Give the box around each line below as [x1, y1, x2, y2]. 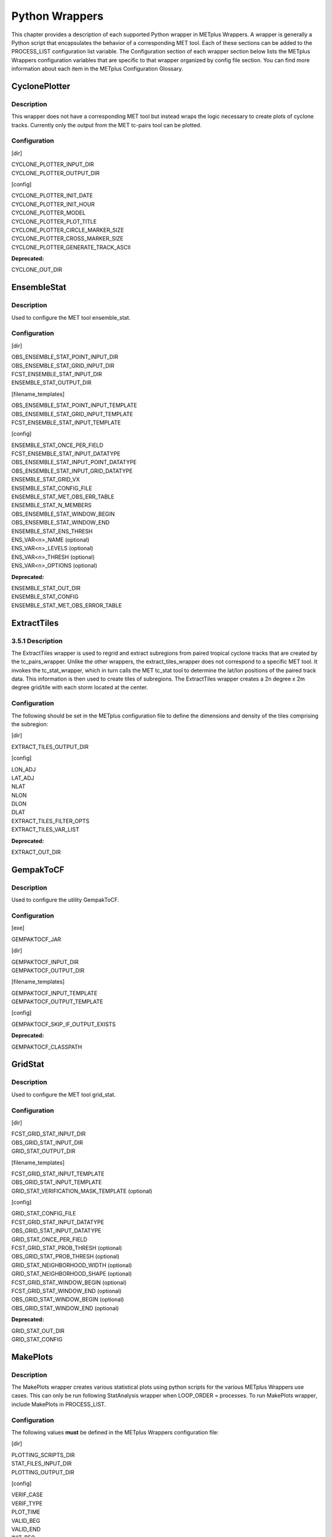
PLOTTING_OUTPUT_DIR [11, 1468, 74, 1476]
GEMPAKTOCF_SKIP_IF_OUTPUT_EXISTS [11, 1021, 116, 1028]
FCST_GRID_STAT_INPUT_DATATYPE [11, 1218, 105, 1226]
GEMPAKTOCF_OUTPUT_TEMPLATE [11, 998, 103, 1005]
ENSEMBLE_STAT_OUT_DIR [11, 584, 81, 591]
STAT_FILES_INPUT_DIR [11, 1460, 72, 1468]
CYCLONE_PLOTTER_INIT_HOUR [11, 200, 95, 208]
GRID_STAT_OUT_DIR [11, 1327, 65, 1334]
